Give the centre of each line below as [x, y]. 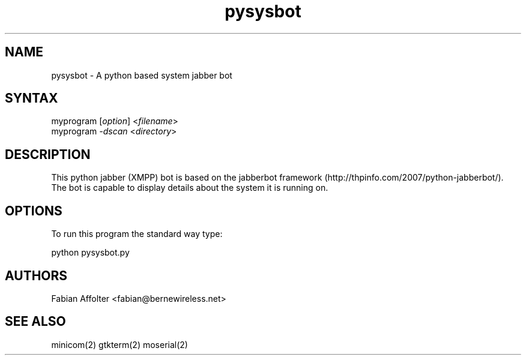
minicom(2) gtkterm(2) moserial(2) [119, 344]
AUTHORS [36, 275]
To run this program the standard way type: [137, 234]
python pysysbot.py [90, 253]
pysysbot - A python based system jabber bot [142, 75]
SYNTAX [32, 98]
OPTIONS [34, 211]
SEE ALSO [35, 322]
